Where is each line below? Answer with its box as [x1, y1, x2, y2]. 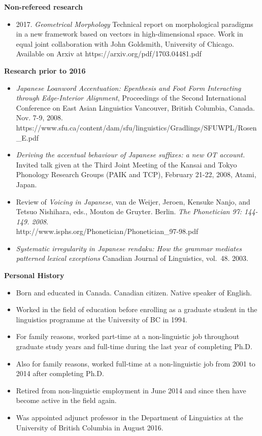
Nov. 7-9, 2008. [16, 112, 63, 123]
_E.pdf [16, 132, 39, 143]
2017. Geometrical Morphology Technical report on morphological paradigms [16, 18, 253, 29]
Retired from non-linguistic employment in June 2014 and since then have [16, 385, 246, 395]
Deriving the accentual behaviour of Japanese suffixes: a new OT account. [16, 149, 245, 160]
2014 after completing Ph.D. [16, 368, 104, 379]
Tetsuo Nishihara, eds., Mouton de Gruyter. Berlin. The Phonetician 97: [16, 206, 242, 217]
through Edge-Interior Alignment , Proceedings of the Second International [16, 92, 246, 103]
